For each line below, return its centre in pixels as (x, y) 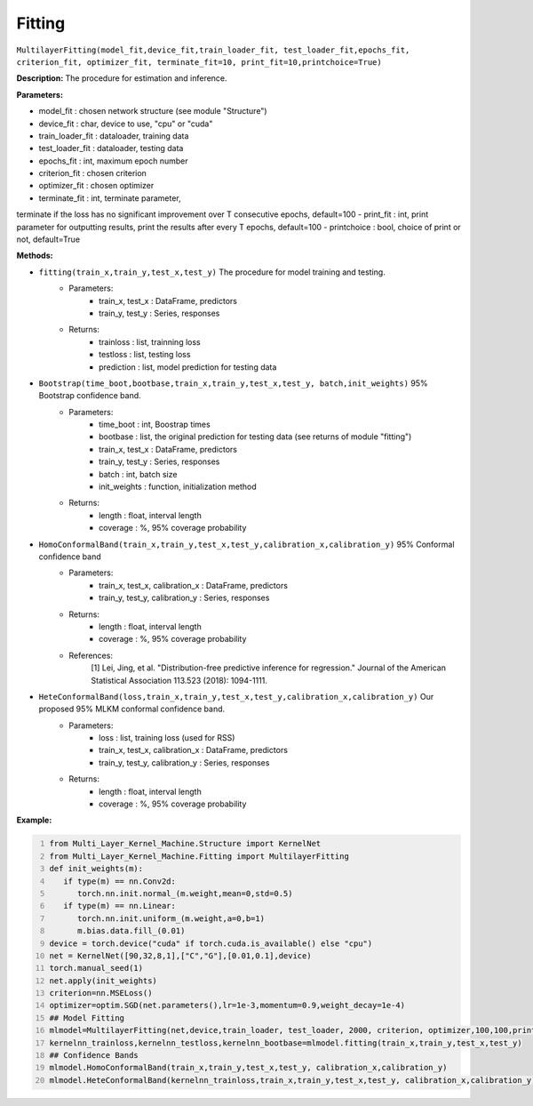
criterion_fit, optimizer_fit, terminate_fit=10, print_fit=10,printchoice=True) (199, 62)
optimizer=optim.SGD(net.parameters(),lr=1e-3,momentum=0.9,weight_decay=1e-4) (227, 1006)
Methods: (35, 256)
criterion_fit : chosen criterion (92, 173)
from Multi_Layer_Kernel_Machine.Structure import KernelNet (185, 844)
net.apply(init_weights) (103, 981)
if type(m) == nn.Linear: (120, 906)
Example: (34, 820)
